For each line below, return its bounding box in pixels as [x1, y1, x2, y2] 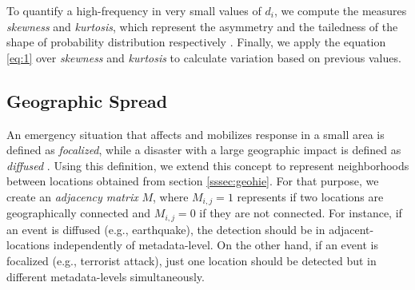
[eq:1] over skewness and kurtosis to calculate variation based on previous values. [6, 49, 401, 66]
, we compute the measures [273, 2, 407, 18]
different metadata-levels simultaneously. [6, 268, 205, 284]
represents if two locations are [237, 188, 384, 205]
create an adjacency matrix [6, 188, 138, 205]
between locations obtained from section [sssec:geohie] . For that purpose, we [6, 173, 379, 189]
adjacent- [329, 220, 374, 237]
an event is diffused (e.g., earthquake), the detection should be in [6, 220, 325, 237]
